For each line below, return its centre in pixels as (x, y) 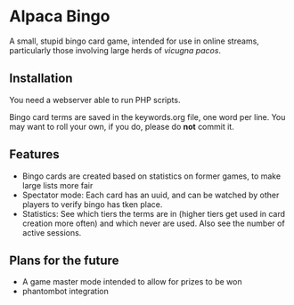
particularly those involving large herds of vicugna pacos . (115, 50)
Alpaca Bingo (60, 16)
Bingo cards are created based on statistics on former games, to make (151, 176)
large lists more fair (57, 185)
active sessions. (52, 232)
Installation (41, 79)
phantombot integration (65, 292)
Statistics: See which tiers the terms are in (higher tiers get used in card (154, 213)
